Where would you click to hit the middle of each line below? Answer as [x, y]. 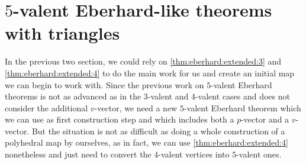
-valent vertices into [194, 154]
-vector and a [265, 119]
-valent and [168, 96]
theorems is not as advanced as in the [73, 96]
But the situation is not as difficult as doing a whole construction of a [158, 131]
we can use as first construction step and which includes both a [120, 119]
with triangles [62, 33]
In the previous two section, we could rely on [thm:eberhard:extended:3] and [143, 61]
